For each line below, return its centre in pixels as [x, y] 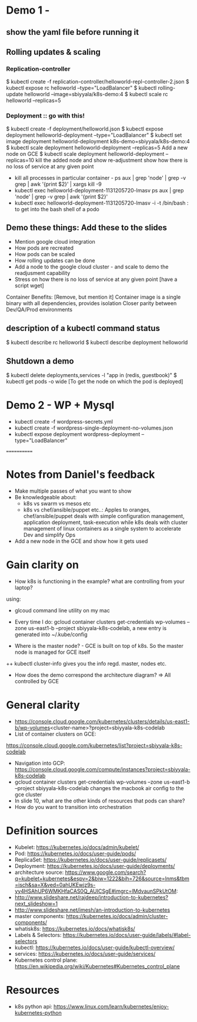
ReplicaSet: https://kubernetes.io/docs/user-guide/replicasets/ [91, 860]
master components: [40, 916]
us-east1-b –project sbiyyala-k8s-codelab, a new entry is [98, 628]
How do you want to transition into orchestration [73, 807]
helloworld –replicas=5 [34, 100]
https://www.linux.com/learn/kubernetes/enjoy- [111, 1006]
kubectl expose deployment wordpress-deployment [77, 434]
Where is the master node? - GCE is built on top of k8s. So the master [99, 646]
